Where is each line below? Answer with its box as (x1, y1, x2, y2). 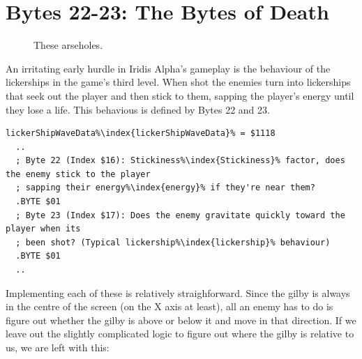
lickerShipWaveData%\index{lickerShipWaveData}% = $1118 (6, 128, 276, 139)
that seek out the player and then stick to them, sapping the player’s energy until (6, 88, 354, 102)
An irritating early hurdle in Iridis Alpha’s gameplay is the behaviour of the (6, 61, 331, 75)
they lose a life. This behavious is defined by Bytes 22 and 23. (6, 102, 270, 116)
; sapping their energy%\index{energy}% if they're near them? (15, 183, 315, 193)
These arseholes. (33, 38, 103, 52)
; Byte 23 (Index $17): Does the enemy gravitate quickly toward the (15, 210, 345, 220)
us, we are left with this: (6, 340, 110, 354)
